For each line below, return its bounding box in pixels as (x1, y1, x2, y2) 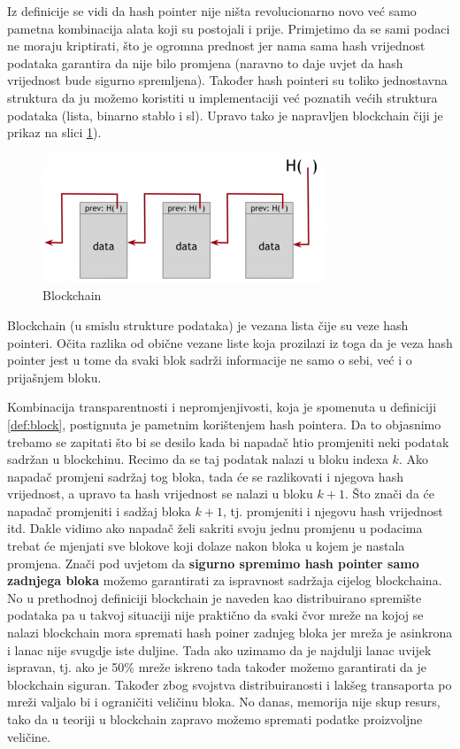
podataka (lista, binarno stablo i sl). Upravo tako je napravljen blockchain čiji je (7, 105, 443, 124)
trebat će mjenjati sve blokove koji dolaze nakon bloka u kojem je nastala (7, 537, 405, 555)
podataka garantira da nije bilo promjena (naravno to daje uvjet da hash (7, 53, 403, 72)
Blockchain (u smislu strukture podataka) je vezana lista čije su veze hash (7, 315, 409, 334)
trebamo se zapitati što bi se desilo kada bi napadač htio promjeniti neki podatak (7, 432, 449, 451)
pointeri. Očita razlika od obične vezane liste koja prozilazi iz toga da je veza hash (7, 333, 453, 351)
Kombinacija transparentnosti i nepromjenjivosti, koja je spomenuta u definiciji (7, 398, 437, 416)
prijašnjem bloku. (7, 367, 102, 386)
